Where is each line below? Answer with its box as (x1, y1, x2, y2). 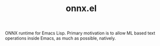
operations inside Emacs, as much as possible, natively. (5, 35, 116, 41)
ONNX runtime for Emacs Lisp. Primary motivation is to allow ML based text (5, 30, 156, 36)
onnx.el (66, 3, 97, 14)
